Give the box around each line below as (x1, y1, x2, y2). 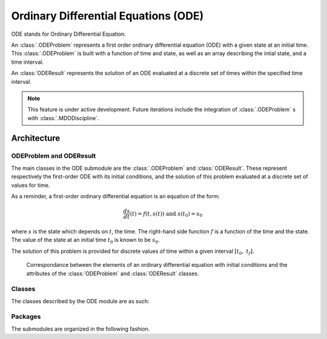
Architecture (11, 133, 61, 144)
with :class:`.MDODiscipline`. (27, 114, 99, 121)
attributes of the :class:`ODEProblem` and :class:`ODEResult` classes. (26, 270, 199, 277)
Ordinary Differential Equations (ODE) (11, 9, 204, 22)
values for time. (11, 181, 50, 189)
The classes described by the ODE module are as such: (11, 297, 150, 304)
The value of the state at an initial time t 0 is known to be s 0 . (11, 237, 160, 245)
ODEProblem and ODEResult (11, 152, 96, 160)
